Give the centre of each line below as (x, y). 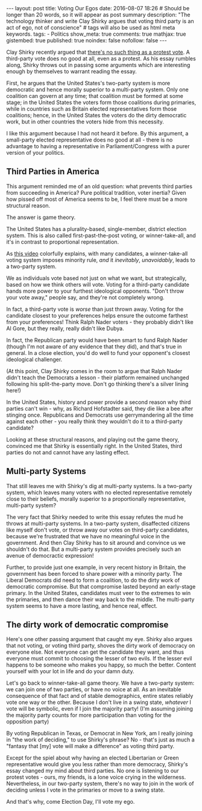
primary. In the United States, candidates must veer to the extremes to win (99, 593)
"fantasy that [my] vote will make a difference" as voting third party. (90, 746)
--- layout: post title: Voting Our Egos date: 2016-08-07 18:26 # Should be (98, 8)
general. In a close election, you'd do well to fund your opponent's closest (98, 353)
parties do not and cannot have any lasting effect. (68, 452)
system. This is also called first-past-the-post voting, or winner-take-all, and (101, 235)
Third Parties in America (53, 171)
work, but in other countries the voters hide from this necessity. (85, 122)
